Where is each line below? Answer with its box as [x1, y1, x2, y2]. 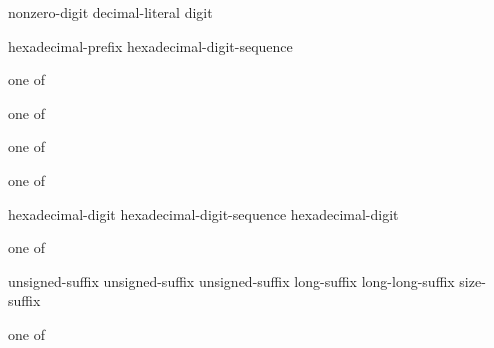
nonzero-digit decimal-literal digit [8, 2, 213, 22]
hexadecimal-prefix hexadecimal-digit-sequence [8, 35, 293, 56]
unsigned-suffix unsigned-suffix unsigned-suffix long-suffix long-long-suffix [8, 270, 455, 291]
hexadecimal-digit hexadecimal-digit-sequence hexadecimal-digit [8, 203, 399, 224]
